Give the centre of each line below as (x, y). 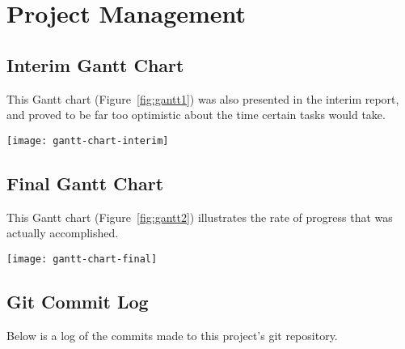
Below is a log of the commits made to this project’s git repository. (172, 335)
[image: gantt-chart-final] (82, 259)
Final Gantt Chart (85, 183)
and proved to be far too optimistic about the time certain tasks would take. (196, 115)
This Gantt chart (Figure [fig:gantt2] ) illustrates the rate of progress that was (200, 217)
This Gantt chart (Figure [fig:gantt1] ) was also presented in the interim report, (203, 98)
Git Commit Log (78, 301)
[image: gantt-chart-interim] (88, 140)
